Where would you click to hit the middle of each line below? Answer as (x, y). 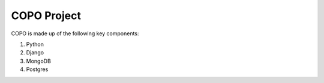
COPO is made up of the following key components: (75, 33)
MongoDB (38, 61)
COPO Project (46, 16)
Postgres (37, 69)
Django (35, 53)
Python (35, 44)
